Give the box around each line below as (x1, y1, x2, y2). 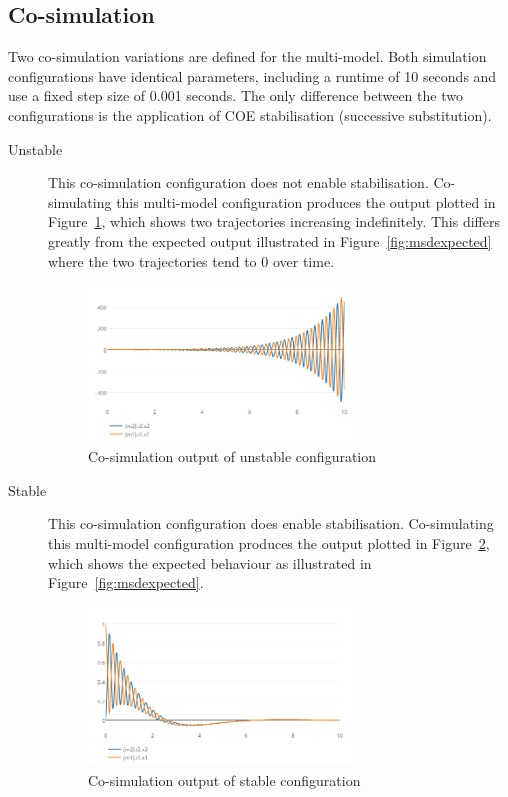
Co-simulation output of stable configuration (88, 770, 361, 791)
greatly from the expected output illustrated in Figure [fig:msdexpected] (48, 230, 492, 251)
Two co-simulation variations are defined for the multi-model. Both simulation (8, 46, 487, 67)
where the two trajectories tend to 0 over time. (48, 250, 335, 271)
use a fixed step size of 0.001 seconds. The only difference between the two (8, 85, 463, 106)
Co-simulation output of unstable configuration (88, 446, 377, 467)
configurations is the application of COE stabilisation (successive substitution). (8, 104, 492, 125)
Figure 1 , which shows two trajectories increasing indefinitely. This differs (48, 211, 500, 232)
